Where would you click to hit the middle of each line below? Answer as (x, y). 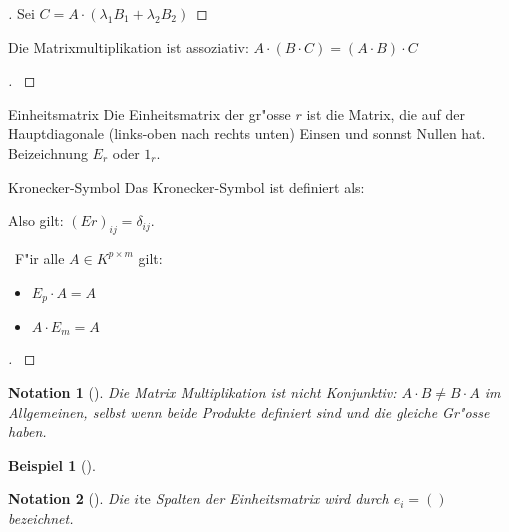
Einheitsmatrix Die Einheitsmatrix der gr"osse (149, 113)
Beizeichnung (48, 152)
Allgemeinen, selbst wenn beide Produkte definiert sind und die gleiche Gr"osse (249, 411)
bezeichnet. (41, 518)
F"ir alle (39, 257)
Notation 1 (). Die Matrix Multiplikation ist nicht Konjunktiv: (202, 392)
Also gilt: (36, 220)
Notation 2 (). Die (69, 498)
